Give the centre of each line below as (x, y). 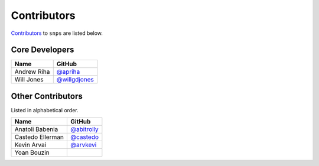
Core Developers (43, 50)
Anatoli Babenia (36, 129)
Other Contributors (47, 96)
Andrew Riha (32, 72)
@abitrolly (84, 129)
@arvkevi (84, 145)
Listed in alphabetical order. (45, 110)
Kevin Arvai (30, 145)
